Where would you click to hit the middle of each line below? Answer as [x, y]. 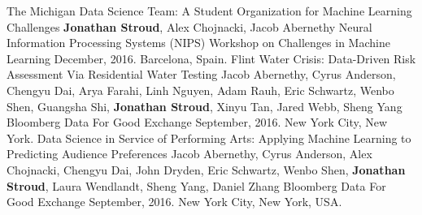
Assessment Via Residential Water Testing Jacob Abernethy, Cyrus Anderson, [201, 74]
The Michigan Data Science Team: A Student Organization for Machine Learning [209, 11]
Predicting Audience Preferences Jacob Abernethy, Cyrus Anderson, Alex [189, 154]
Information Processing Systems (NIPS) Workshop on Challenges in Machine [198, 43]
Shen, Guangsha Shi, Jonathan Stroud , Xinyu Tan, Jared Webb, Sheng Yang [204, 106]
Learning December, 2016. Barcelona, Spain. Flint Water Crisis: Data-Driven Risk [211, 58]
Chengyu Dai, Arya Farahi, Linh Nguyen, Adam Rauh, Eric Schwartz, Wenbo [200, 90]
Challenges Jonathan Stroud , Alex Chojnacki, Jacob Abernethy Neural [189, 26]
